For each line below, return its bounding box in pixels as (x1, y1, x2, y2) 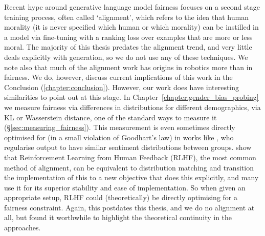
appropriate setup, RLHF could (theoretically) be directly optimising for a (4, 192, 237, 203)
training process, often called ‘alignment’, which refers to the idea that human (4, 11, 249, 22)
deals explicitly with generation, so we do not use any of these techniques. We (4, 51, 248, 62)
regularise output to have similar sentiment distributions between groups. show (4, 142, 252, 153)
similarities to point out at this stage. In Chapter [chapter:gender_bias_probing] (4, 92, 259, 102)
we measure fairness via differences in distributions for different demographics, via (4, 101, 261, 112)
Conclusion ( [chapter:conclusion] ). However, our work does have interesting (4, 81, 239, 92)
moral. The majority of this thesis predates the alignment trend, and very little (4, 41, 252, 52)
